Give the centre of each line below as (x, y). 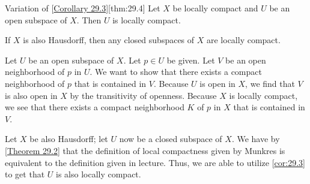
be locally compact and (215, 8)
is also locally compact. (99, 174)
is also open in (31, 95)
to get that (25, 174)
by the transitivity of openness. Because (143, 95)
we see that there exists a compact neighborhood (95, 107)
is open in (217, 83)
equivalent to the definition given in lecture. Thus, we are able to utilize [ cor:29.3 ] (155, 162)
